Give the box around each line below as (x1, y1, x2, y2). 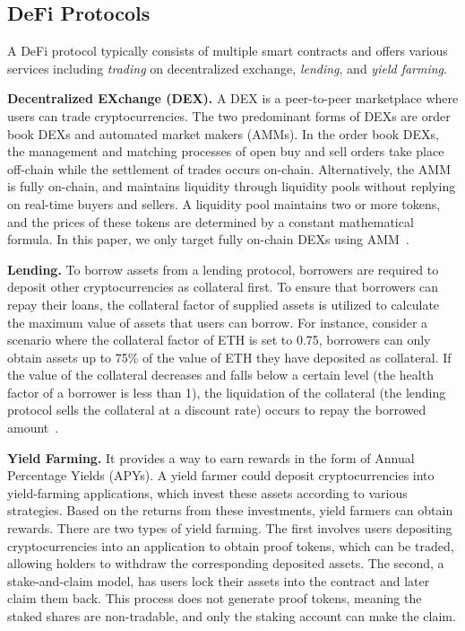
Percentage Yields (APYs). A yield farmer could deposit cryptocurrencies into (7, 466, 435, 485)
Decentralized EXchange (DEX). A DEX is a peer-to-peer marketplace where (7, 89, 459, 108)
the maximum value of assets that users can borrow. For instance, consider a (7, 312, 428, 331)
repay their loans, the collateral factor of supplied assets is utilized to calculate (7, 294, 440, 313)
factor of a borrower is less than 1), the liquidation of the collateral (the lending (7, 382, 446, 401)
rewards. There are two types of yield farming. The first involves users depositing (7, 519, 452, 538)
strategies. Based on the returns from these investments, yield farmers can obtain (7, 501, 453, 520)
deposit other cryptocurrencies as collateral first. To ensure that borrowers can (7, 277, 439, 296)
